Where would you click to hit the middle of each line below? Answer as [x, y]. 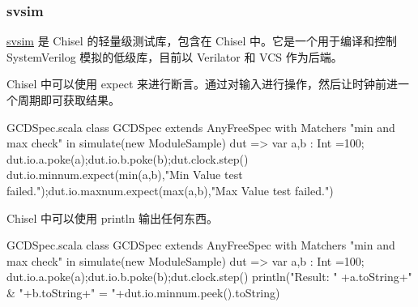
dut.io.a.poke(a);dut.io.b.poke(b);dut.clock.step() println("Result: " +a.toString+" [209, 277]
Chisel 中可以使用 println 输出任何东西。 [113, 217]
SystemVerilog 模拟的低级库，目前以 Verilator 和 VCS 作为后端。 [175, 56]
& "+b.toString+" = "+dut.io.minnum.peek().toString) [143, 292]
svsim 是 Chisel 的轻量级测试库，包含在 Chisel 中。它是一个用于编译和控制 [202, 41]
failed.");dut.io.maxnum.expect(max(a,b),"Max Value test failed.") [170, 190]
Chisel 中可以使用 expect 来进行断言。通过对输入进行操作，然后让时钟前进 [203, 84]
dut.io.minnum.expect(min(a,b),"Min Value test [125, 175]
